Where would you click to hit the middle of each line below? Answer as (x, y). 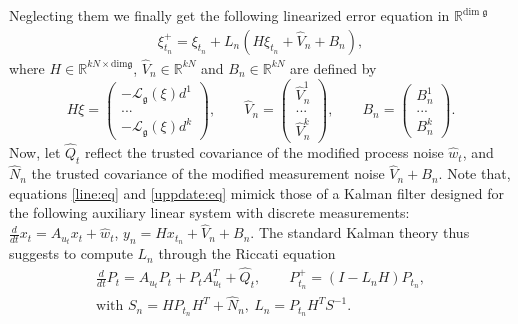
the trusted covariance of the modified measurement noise (208, 173)
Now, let (35, 152)
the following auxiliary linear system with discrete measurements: (209, 212)
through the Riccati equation (247, 253)
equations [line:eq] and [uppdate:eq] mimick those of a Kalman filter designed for (257, 192)
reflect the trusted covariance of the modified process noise (264, 152)
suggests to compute (71, 253)
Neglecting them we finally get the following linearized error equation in (229, 15)
